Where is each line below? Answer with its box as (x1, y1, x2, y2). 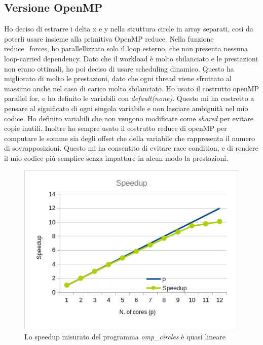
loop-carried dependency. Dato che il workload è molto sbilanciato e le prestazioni (4, 53, 258, 63)
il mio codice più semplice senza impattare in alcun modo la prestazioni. (4, 152, 229, 163)
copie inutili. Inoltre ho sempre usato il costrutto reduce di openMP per (4, 123, 227, 133)
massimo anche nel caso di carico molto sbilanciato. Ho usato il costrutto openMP (4, 83, 259, 93)
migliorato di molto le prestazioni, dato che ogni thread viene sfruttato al (4, 73, 232, 84)
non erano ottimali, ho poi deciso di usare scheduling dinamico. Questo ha (4, 63, 234, 74)
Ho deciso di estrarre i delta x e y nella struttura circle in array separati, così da (4, 23, 253, 34)
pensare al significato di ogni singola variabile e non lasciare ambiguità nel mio (4, 102, 248, 113)
